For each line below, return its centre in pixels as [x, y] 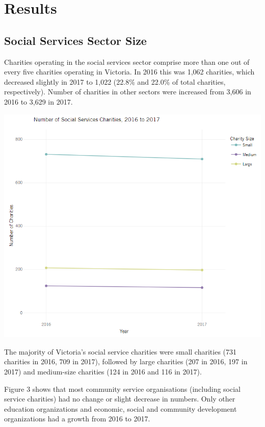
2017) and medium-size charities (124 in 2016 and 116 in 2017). [103, 371]
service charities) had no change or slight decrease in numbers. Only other [120, 399]
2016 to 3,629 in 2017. [38, 101]
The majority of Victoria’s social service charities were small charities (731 [121, 351]
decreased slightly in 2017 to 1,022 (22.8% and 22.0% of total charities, [115, 81]
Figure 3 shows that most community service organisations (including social [123, 388]
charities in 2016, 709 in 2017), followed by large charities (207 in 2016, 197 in [126, 361]
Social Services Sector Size [75, 40]
